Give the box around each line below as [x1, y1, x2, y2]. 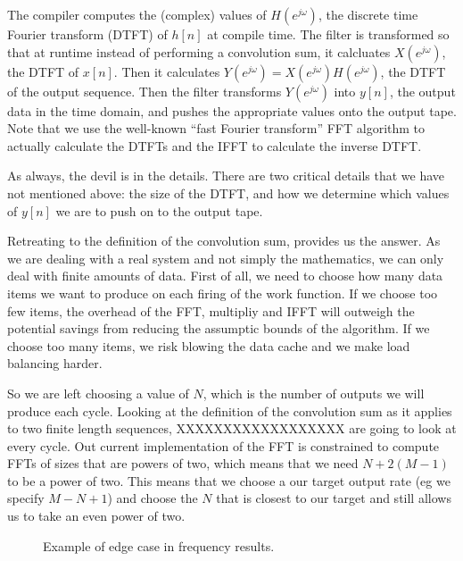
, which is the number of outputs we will [203, 383, 425, 402]
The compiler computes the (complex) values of [7, 5, 267, 23]
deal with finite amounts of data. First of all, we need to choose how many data [7, 266, 443, 285]
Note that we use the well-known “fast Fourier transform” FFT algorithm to [7, 119, 426, 138]
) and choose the [107, 489, 198, 507]
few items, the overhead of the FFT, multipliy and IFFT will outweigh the [7, 301, 415, 320]
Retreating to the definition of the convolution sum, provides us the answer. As [7, 231, 441, 250]
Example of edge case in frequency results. [43, 536, 275, 555]
